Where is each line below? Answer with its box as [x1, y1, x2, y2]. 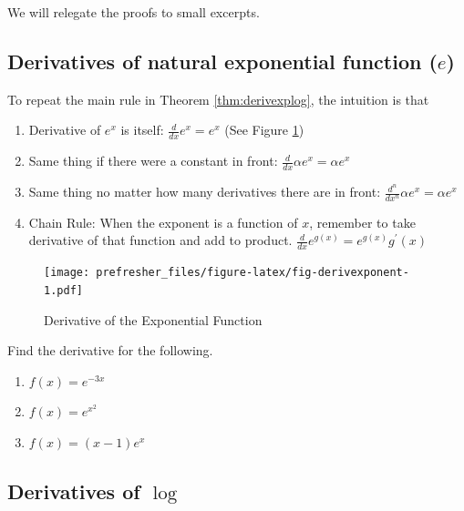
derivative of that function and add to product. [28, 230, 293, 250]
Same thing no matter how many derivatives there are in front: [28, 182, 381, 201]
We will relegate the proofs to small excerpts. [7, 3, 260, 21]
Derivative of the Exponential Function [44, 310, 263, 329]
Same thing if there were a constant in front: [28, 151, 278, 170]
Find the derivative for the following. [7, 341, 213, 360]
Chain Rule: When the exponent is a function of [28, 212, 298, 231]
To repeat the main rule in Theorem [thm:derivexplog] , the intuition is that [7, 89, 429, 108]
